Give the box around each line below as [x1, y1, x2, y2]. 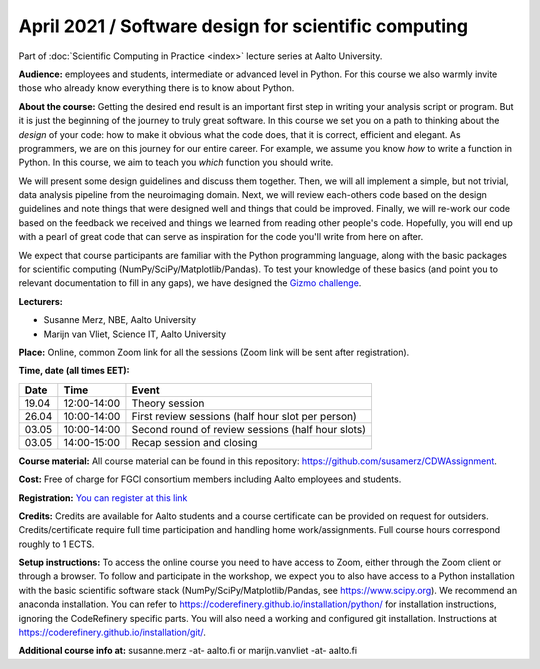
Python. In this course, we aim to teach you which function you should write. [18, 156, 334, 169]
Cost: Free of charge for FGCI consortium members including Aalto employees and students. [18, 473, 402, 485]
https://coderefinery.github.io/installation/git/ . [18, 626, 207, 639]
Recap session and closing [131, 435, 258, 449]
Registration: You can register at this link [18, 491, 188, 504]
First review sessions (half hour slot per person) [131, 409, 357, 423]
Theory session [131, 396, 205, 410]
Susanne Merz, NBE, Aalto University [43, 314, 197, 326]
